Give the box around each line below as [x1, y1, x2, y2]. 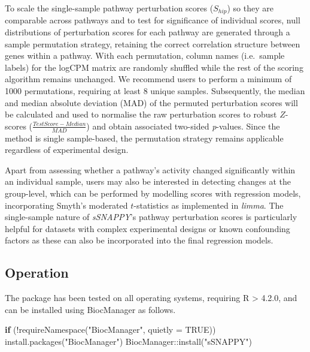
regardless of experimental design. [5, 143, 129, 156]
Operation [5, 263, 69, 282]
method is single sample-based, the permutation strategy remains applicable [5, 131, 284, 144]
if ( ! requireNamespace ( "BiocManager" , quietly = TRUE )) [5, 323, 216, 336]
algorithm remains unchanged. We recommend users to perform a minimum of [5, 73, 292, 85]
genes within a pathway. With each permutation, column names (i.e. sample [5, 49, 285, 62]
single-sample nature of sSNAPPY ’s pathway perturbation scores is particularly [5, 210, 297, 223]
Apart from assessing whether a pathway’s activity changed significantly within [5, 163, 296, 176]
